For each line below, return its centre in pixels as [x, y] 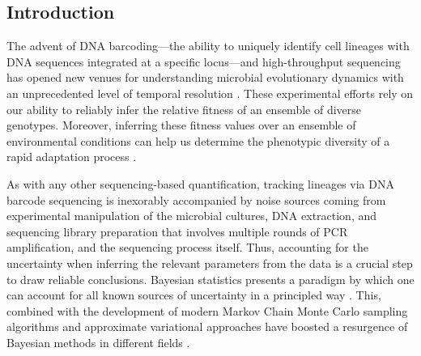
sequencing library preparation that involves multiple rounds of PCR [177, 231]
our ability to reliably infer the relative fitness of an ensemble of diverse [184, 109]
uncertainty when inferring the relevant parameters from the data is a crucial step [210, 263]
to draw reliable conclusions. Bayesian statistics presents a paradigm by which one [210, 279]
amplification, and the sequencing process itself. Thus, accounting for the [187, 247]
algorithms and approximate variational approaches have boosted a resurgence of [207, 326]
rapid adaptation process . [72, 157]
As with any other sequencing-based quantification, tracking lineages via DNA [200, 183]
